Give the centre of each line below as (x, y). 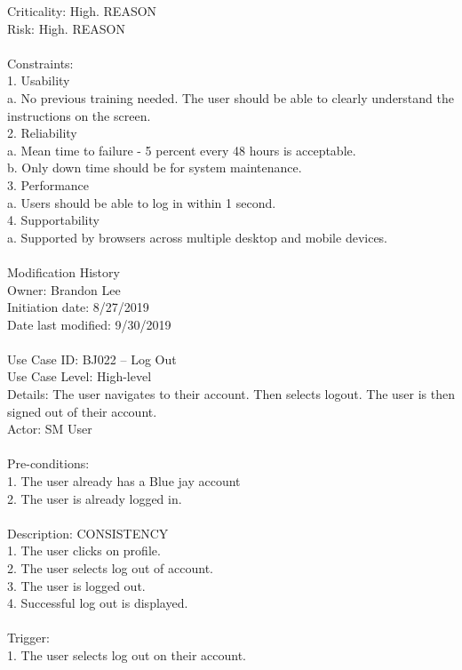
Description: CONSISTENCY (88, 533)
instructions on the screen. (79, 115)
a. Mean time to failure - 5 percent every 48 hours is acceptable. (182, 150)
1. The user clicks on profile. (84, 550)
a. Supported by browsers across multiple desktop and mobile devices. (198, 237)
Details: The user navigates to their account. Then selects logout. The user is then (231, 394)
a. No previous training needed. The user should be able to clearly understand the (231, 97)
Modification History (64, 271)
